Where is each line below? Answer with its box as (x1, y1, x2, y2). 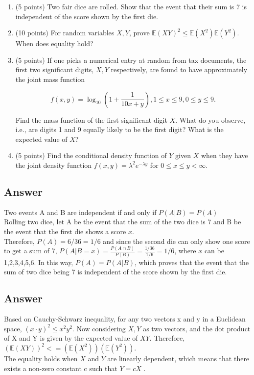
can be (204, 245, 224, 256)
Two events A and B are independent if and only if (4, 207, 157, 217)
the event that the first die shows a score (4, 226, 126, 236)
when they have (201, 150, 248, 161)
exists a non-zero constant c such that (4, 363, 117, 373)
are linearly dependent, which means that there (107, 353, 250, 363)
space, (4, 323, 22, 333)
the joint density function (15, 160, 92, 170)
